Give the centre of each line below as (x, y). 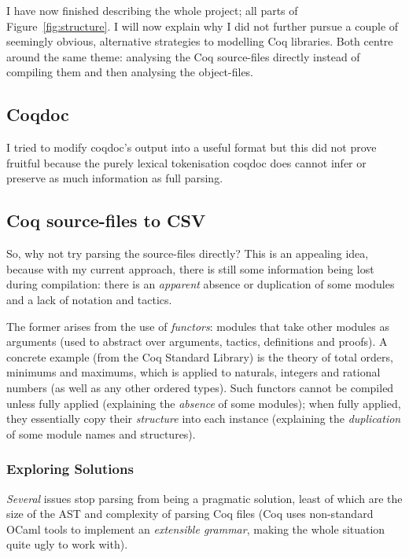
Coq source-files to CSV (106, 220)
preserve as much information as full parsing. (115, 178)
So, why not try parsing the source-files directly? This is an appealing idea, (188, 253)
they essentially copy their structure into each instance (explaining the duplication (204, 418)
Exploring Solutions (70, 469)
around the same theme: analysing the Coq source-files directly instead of (183, 56)
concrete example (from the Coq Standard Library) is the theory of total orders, (200, 356)
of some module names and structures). (101, 433)
